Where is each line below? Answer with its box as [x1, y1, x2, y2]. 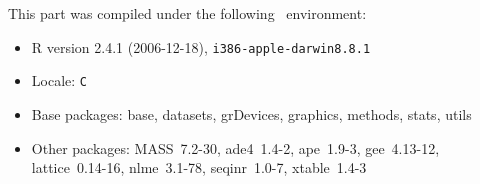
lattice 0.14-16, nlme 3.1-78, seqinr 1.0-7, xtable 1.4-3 [31, 157, 367, 178]
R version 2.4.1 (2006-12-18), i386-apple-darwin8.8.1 [31, 36, 371, 57]
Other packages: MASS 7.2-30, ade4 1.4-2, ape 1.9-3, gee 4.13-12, [31, 137, 440, 158]
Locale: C [31, 70, 87, 91]
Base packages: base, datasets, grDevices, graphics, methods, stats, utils [31, 103, 472, 124]
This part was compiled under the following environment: [8, 3, 367, 23]
